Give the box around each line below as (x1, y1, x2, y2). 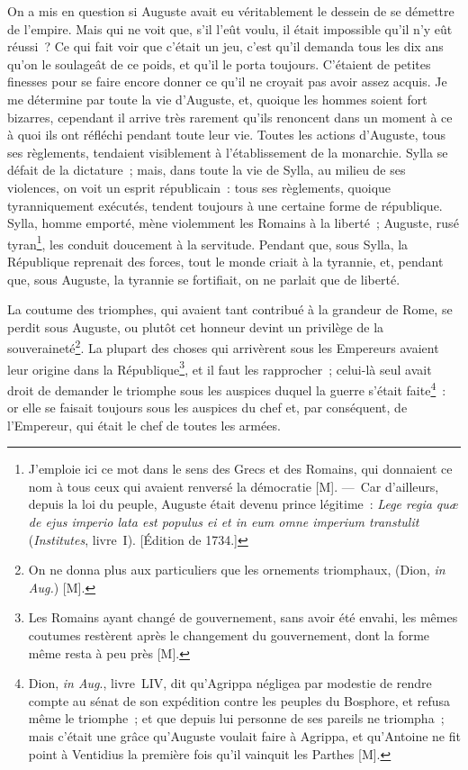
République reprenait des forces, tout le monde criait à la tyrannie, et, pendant (7, 251, 444, 270)
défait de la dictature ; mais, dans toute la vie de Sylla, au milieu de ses (7, 160, 406, 179)
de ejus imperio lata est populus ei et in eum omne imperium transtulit (28, 512, 419, 531)
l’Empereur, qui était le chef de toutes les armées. (7, 415, 281, 434)
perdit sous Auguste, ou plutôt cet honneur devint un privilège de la (7, 317, 384, 336)
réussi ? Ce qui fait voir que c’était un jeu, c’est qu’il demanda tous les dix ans (7, 37, 444, 56)
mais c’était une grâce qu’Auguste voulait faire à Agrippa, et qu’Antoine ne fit (28, 727, 461, 745)
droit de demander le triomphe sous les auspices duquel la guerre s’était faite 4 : (7, 377, 446, 399)
